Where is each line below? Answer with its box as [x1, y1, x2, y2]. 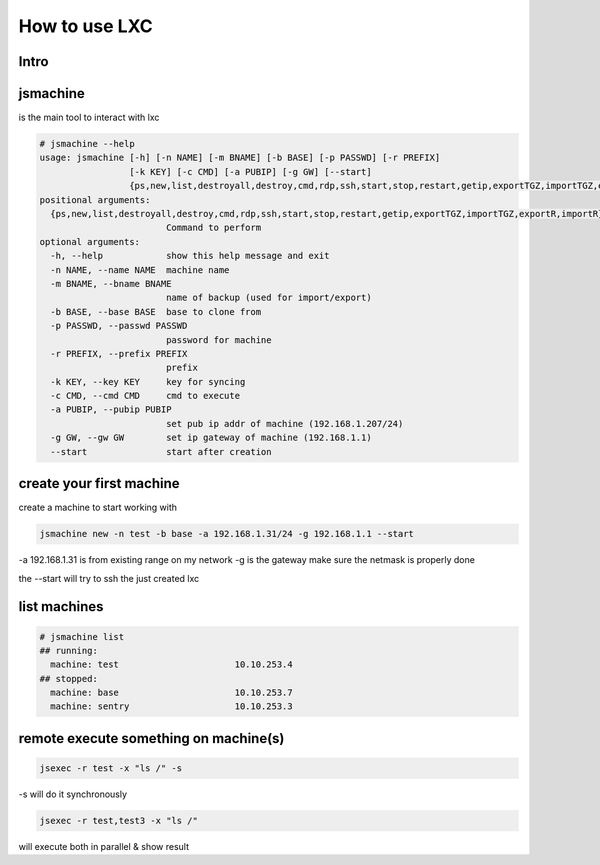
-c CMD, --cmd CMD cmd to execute [50, 390, 240, 402]
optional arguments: [39, 236, 140, 247]
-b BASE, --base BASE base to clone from [50, 306, 262, 317]
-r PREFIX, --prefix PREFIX [50, 348, 188, 359]
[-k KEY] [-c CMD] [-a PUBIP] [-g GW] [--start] [128, 166, 372, 177]
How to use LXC [18, 15, 154, 37]
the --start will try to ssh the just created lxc [18, 572, 200, 584]
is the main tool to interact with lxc [18, 111, 160, 124]
